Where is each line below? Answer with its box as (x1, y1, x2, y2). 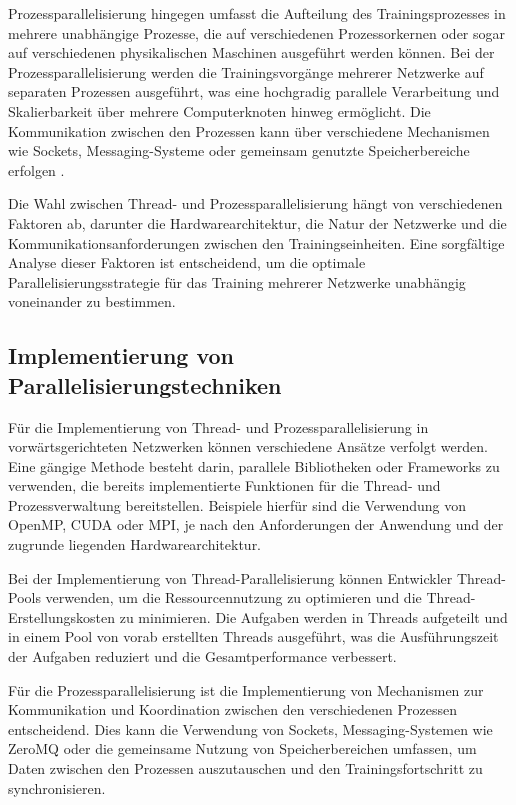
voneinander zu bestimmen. (8, 291, 176, 312)
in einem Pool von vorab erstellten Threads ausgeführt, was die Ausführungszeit (8, 626, 499, 647)
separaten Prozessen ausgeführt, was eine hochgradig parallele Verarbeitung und (8, 81, 500, 102)
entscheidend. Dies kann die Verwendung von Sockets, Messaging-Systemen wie (8, 718, 493, 739)
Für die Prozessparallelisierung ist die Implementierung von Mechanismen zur (8, 679, 484, 700)
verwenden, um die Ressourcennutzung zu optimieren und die (45, 587, 422, 608)
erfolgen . (8, 159, 65, 180)
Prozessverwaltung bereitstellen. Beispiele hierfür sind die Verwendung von (8, 494, 466, 515)
